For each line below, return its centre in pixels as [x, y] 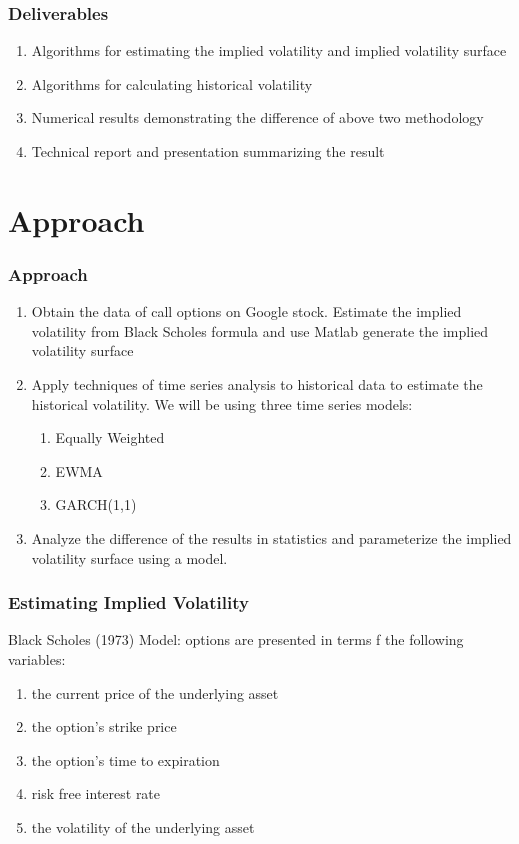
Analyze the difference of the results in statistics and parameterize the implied [271, 537]
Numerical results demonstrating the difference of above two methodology [257, 117]
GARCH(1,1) [96, 504]
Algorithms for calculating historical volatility [172, 83]
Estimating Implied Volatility [128, 602]
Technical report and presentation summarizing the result [208, 151]
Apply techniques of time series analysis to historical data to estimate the [257, 383]
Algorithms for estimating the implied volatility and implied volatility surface [269, 50]
